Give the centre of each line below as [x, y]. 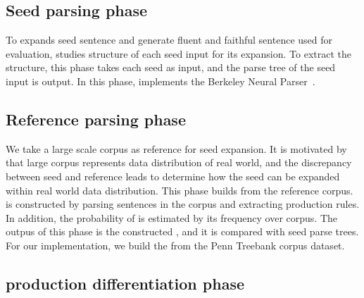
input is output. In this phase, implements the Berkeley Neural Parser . [161, 81]
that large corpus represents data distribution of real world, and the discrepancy [179, 162]
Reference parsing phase [96, 119]
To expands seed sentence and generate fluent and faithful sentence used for [169, 40]
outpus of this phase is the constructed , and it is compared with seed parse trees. [182, 231]
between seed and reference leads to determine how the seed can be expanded [173, 176]
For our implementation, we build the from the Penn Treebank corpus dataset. [175, 245]
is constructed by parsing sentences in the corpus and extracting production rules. [183, 204]
